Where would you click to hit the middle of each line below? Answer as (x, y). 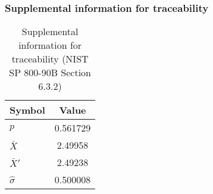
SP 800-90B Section (50, 73)
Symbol (27, 110)
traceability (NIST (50, 59)
